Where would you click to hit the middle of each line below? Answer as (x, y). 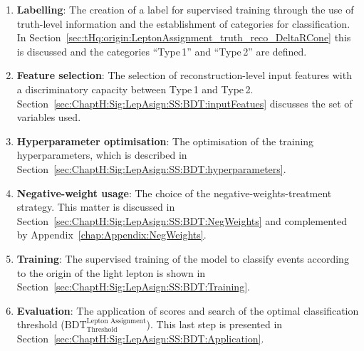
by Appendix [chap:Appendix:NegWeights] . (111, 235)
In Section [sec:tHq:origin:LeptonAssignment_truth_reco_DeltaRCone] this (184, 37)
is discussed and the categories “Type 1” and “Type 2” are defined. (162, 51)
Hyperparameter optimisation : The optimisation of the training (165, 141)
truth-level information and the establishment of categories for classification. (183, 23)
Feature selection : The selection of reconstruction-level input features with (184, 75)
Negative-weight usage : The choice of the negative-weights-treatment (174, 193)
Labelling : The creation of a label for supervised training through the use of (185, 9)
